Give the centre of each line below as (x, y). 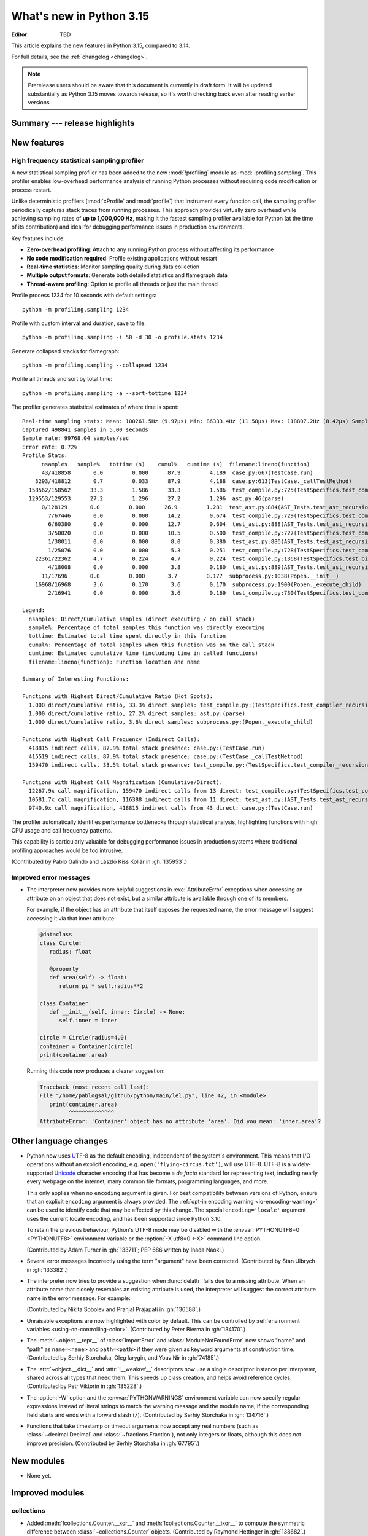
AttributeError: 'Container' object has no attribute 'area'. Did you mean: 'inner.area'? (180, 1122)
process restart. (32, 190)
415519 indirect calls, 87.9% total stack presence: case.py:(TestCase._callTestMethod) (166, 756)
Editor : (20, 34)
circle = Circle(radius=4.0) (83, 1038)
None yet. (39, 1475)
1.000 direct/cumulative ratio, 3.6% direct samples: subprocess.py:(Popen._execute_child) (171, 722)
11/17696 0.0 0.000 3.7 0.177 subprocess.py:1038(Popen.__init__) (190, 576)
